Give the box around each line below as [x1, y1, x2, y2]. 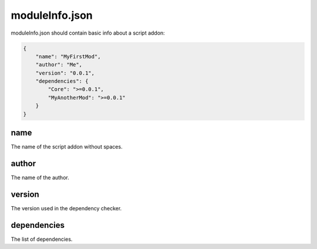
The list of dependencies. [11, 235, 73, 243]
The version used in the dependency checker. [11, 204, 122, 211]
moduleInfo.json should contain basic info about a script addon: [11, 29, 166, 36]
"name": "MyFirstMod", [35, 53, 101, 60]
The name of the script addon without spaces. [11, 143, 123, 150]
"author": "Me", [35, 62, 82, 68]
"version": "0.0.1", [35, 69, 95, 76]
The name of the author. [11, 174, 70, 181]
